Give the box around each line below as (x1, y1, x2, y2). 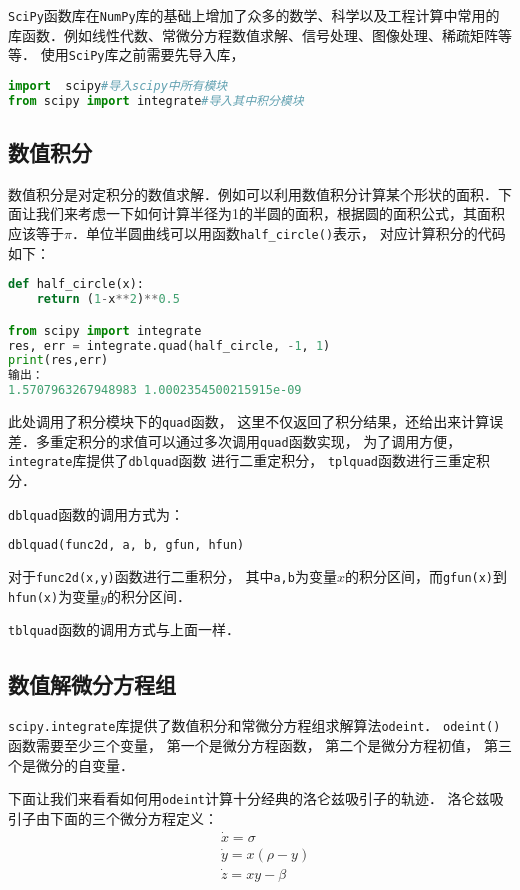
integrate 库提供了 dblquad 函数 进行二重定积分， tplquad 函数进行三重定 (8, 450, 477, 471)
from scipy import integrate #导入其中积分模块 (8, 93, 304, 108)
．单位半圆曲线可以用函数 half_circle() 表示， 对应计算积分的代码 (71, 223, 506, 244)
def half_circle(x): (8, 277, 145, 292)
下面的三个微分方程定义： (49, 807, 218, 828)
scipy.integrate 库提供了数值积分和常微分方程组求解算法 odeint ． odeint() (8, 715, 501, 736)
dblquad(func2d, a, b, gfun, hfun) (8, 538, 245, 553)
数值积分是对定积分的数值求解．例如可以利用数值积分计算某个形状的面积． (8, 183, 498, 204)
